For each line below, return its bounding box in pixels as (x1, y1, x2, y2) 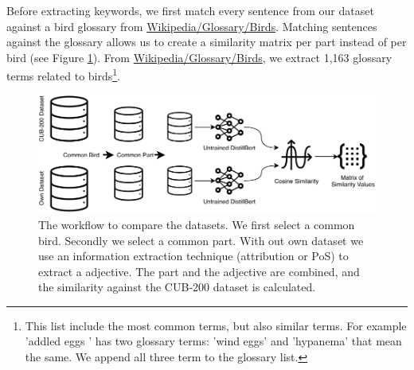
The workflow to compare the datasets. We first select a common (38, 216, 355, 232)
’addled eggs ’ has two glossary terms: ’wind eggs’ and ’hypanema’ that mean (25, 333, 402, 349)
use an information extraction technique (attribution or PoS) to (38, 247, 349, 264)
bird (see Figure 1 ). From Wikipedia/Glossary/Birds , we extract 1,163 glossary (6, 49, 393, 65)
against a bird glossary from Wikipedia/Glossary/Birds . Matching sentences (6, 18, 377, 34)
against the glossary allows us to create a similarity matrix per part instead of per (6, 33, 407, 50)
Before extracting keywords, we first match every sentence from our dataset (6, 2, 374, 18)
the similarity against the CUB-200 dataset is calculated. (38, 278, 316, 295)
